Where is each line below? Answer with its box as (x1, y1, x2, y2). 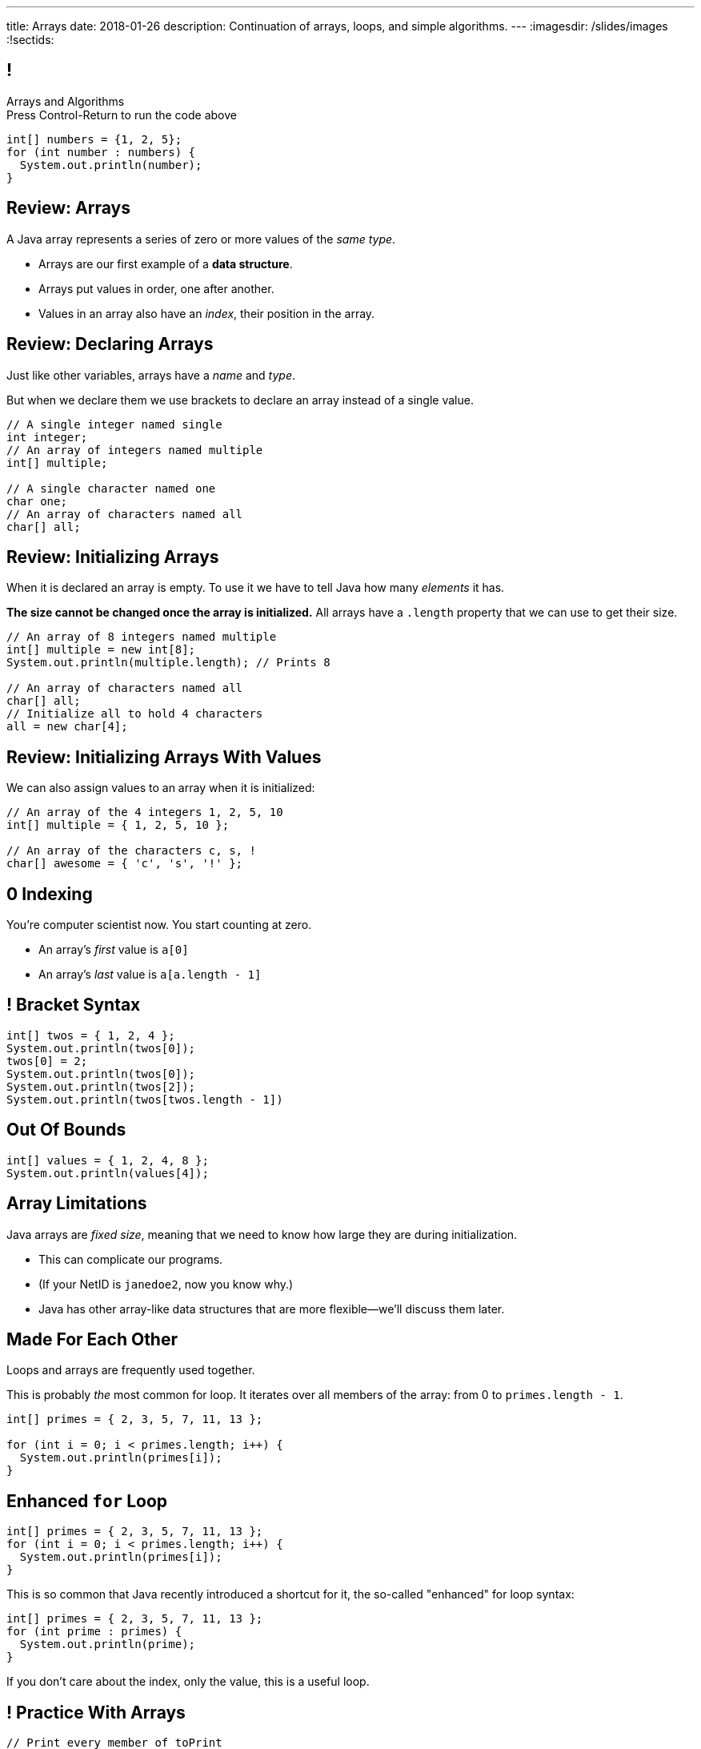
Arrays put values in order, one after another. (38, 281, 274, 296)
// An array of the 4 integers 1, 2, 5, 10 (6, 806, 283, 819)
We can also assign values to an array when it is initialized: (6, 781, 315, 795)
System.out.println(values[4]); (6, 1166, 209, 1180)
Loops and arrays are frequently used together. (6, 1363, 255, 1377)
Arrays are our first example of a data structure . (38, 256, 293, 271)
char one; (6, 494, 67, 508)
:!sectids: (6, 33, 54, 46)
